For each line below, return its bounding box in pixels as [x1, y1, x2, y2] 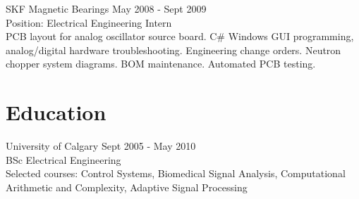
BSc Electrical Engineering [6, 152, 121, 167]
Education [6, 98, 107, 127]
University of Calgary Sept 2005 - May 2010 [6, 139, 196, 153]
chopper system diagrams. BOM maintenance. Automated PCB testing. [6, 56, 316, 71]
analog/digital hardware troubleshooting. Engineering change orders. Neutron [6, 42, 341, 57]
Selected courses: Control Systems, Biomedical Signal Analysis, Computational [6, 166, 346, 181]
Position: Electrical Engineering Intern [6, 15, 172, 30]
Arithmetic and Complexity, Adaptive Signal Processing [6, 179, 248, 194]
